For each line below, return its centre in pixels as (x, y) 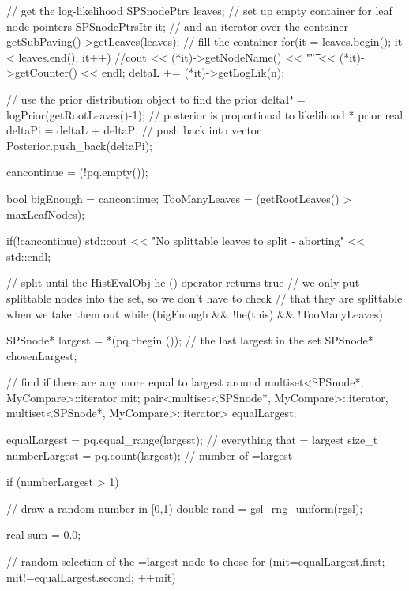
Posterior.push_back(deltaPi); (79, 145)
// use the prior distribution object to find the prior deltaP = (156, 98)
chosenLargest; (42, 355)
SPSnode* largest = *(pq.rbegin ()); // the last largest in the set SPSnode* (190, 340)
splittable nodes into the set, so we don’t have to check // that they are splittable (204, 297)
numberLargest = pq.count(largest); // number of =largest (150, 455)
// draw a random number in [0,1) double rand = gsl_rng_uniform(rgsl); (185, 508)
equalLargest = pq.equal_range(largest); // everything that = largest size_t (192, 440)
